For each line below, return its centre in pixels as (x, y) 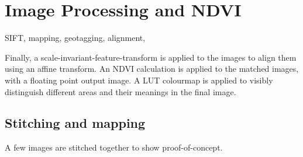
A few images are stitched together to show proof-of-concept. (114, 147)
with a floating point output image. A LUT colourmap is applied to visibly (139, 80)
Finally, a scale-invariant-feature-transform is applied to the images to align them (151, 57)
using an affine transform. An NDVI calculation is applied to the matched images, (152, 69)
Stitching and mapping (75, 123)
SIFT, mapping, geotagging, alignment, (75, 38)
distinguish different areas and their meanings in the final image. (120, 91)
